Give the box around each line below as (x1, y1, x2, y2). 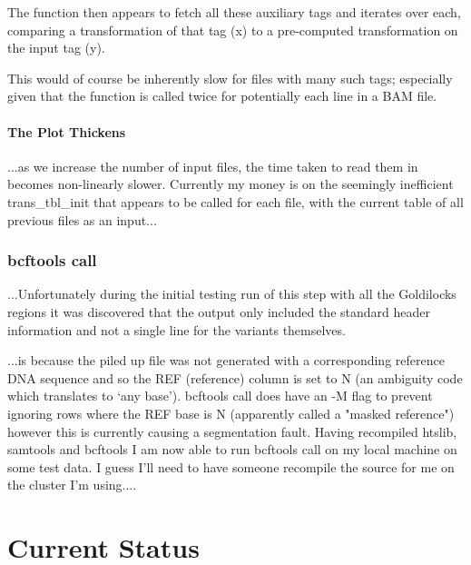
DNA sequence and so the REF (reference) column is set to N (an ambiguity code (7, 368, 463, 387)
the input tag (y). (7, 38, 105, 57)
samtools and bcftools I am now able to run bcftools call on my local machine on (7, 440, 457, 459)
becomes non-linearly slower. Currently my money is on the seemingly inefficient (7, 174, 454, 193)
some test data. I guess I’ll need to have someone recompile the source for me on (7, 457, 455, 476)
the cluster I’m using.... (7, 475, 137, 494)
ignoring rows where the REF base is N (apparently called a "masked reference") (7, 403, 455, 422)
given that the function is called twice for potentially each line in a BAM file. (7, 86, 437, 105)
